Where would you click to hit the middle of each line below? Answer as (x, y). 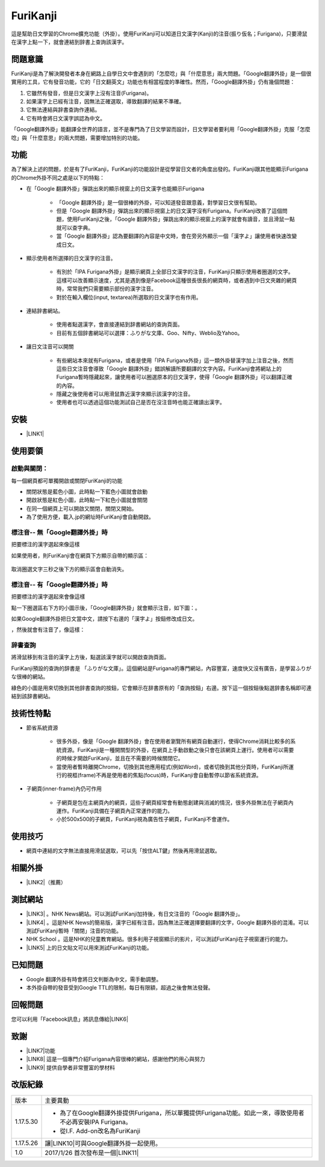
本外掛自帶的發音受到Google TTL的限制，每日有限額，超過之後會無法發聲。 (120, 988)
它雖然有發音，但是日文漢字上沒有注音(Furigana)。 (89, 93)
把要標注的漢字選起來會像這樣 (48, 597)
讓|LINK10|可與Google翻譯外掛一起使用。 (103, 1143)
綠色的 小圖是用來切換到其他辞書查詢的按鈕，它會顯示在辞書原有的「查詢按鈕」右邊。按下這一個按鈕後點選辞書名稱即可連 (161, 688)
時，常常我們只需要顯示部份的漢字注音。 (106, 289)
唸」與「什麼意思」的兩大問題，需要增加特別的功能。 (77, 138)
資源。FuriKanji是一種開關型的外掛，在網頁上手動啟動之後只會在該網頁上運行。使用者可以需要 (178, 750)
